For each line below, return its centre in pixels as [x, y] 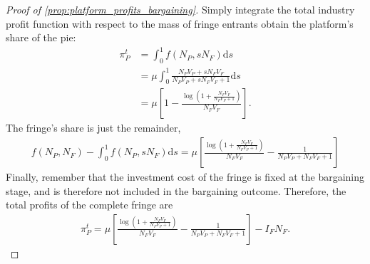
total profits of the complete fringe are [89, 205]
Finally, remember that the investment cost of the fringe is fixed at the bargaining [185, 177]
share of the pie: [41, 37]
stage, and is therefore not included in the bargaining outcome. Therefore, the [176, 190]
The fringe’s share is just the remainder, [93, 128]
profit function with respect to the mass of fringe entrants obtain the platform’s [180, 23]
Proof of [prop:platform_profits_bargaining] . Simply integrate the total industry [180, 9]
